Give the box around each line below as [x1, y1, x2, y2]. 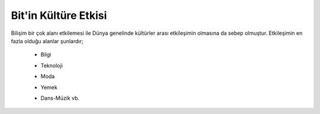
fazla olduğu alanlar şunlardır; [11, 37, 84, 44]
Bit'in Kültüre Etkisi [11, 9, 107, 22]
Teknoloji [40, 62, 63, 69]
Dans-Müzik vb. [40, 95, 80, 102]
